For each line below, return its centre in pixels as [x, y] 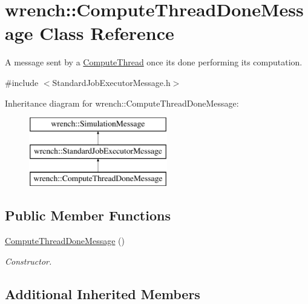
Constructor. [28, 261]
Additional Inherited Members [103, 293]
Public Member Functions [88, 215]
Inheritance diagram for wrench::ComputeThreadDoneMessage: [122, 103]
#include [22, 82]
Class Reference [107, 33]
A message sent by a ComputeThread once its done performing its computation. [154, 62]
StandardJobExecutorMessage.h [111, 82]
